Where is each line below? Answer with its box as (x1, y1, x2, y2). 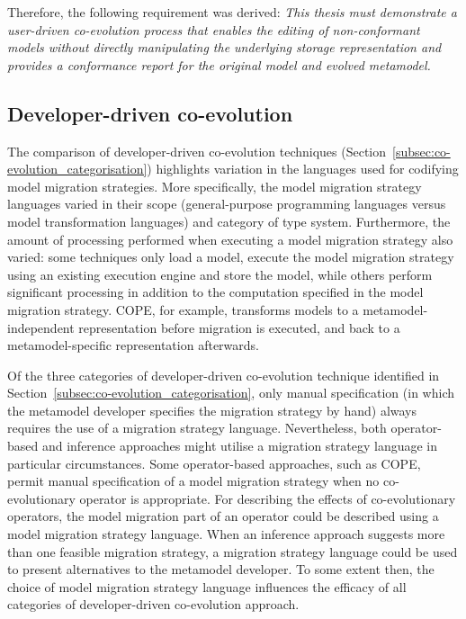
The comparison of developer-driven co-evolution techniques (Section (7, 141, 387, 160)
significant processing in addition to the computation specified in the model (7, 283, 424, 301)
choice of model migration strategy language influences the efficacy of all (7, 577, 407, 596)
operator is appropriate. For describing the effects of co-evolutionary (79, 489, 456, 507)
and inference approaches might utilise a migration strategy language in (41, 436, 438, 455)
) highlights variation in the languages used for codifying (147, 159, 459, 178)
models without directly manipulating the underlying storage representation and (7, 38, 442, 57)
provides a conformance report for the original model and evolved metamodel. (7, 55, 431, 74)
